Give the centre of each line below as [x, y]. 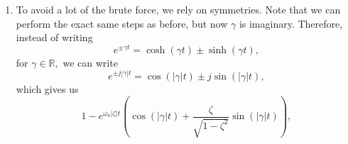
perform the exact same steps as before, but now [122, 23]
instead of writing [54, 37]
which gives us [47, 88]
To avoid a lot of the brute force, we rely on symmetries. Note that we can [178, 9]
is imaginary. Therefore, [291, 23]
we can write [90, 62]
